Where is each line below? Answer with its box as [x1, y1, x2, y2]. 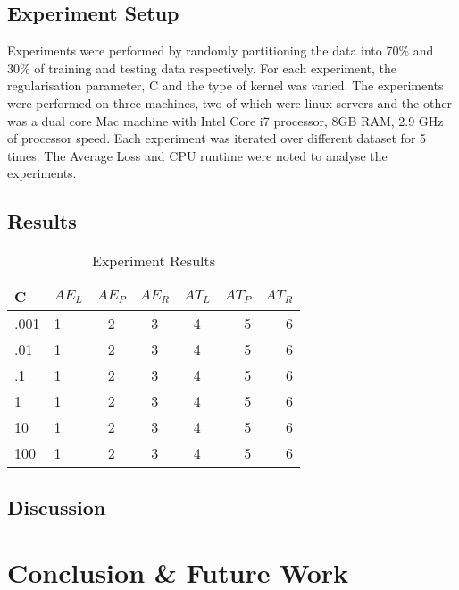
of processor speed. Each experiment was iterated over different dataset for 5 [7, 129, 427, 147]
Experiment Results [92, 250, 216, 272]
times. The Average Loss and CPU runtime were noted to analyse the [7, 146, 388, 164]
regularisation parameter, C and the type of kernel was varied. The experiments [7, 76, 444, 95]
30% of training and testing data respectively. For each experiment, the [7, 58, 397, 77]
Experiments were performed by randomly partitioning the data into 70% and [7, 41, 434, 60]
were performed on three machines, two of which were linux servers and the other [7, 93, 452, 112]
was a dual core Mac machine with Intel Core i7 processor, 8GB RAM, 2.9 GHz [7, 111, 444, 130]
